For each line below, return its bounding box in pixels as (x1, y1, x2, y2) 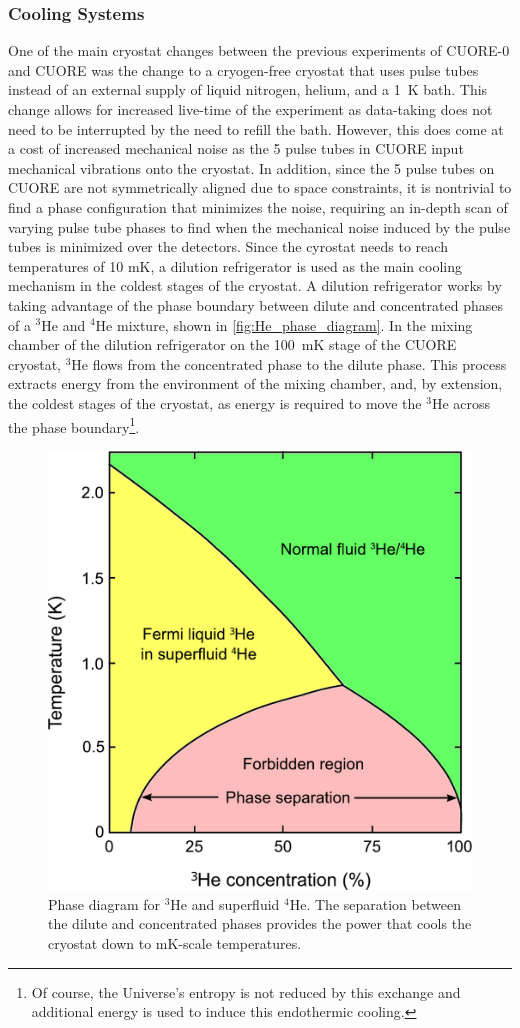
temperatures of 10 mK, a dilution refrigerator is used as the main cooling (8, 255, 462, 276)
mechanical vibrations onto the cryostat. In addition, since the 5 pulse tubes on (8, 157, 495, 178)
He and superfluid (170, 893, 280, 914)
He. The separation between (289, 893, 461, 914)
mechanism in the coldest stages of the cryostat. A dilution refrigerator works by (8, 275, 502, 296)
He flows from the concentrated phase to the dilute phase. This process (71, 353, 507, 374)
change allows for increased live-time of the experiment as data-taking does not (8, 99, 493, 119)
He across (431, 392, 491, 413)
